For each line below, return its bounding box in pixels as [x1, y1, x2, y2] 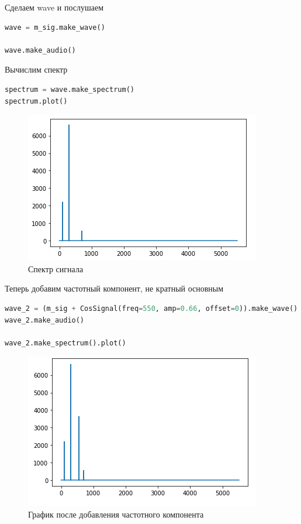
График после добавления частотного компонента [28, 508, 204, 520]
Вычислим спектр [5, 63, 68, 76]
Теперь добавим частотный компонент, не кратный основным [5, 282, 224, 294]
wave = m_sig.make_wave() [5, 23, 105, 32]
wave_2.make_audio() [5, 316, 85, 324]
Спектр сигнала [28, 262, 84, 275]
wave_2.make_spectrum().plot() [5, 338, 126, 347]
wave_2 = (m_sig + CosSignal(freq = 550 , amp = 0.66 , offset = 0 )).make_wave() [5, 304, 298, 313]
